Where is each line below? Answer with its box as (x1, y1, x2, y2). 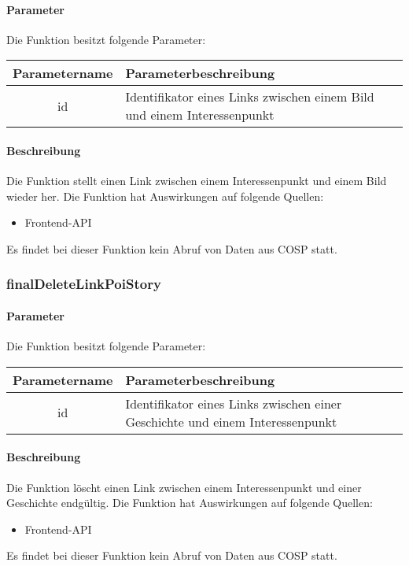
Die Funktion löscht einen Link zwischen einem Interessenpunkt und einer (6, 479, 362, 495)
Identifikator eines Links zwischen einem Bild (125, 87, 374, 106)
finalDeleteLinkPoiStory (6, 274, 161, 294)
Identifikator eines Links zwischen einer (125, 394, 342, 412)
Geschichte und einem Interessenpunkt (125, 412, 337, 431)
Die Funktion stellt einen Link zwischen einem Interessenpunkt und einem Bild (6, 172, 387, 189)
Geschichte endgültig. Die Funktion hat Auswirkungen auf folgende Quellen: (6, 494, 373, 511)
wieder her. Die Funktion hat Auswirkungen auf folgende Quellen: (6, 187, 324, 204)
